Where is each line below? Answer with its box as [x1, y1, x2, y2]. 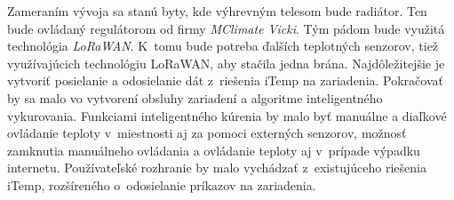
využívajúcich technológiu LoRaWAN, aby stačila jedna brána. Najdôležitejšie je [7, 53, 445, 72]
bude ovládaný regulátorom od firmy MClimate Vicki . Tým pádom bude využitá [7, 19, 445, 37]
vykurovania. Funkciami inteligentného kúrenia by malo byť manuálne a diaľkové [7, 106, 447, 124]
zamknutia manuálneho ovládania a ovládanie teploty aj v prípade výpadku [7, 140, 420, 159]
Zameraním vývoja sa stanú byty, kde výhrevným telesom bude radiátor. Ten [7, 2, 427, 20]
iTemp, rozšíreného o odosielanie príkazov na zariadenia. [7, 175, 316, 194]
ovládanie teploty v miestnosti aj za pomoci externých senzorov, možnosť [7, 124, 407, 142]
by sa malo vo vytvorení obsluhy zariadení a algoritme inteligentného [7, 88, 383, 107]
